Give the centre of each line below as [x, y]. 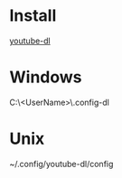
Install [33, 16]
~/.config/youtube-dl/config [61, 164]
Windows [46, 77]
